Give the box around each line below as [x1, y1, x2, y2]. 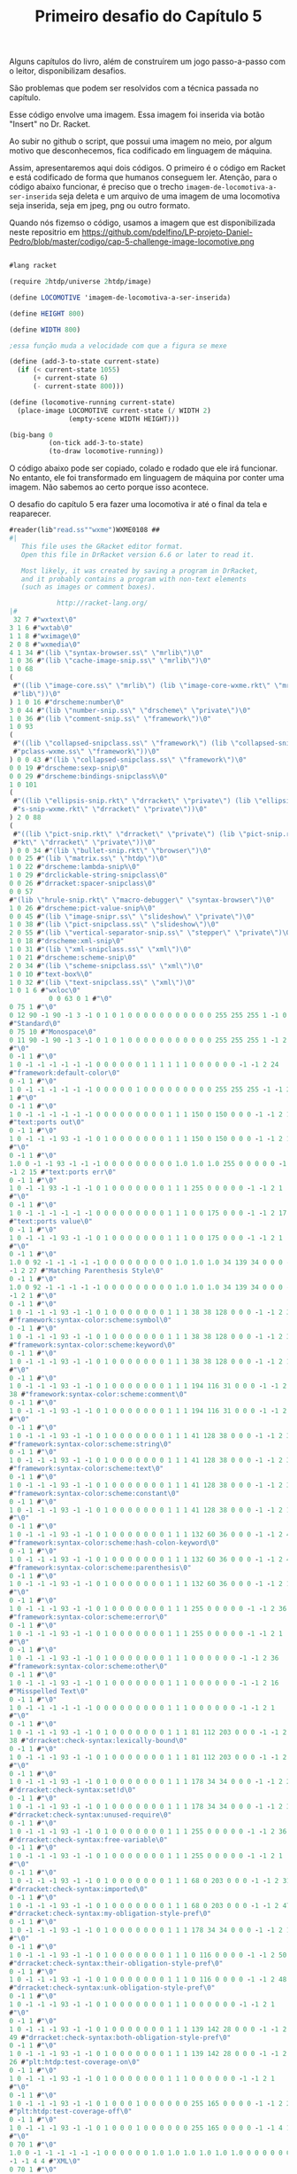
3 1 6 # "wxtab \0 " [9, 623, 73, 632]
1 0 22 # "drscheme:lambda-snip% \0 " [9, 863, 141, 872]
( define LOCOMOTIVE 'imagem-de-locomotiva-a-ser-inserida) [9, 293, 232, 302]
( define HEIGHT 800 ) [9, 309, 86, 318]
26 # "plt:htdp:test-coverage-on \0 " [9, 2058, 141, 2067]
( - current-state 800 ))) [32, 382, 125, 391]
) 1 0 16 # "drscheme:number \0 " [9, 698, 125, 707]
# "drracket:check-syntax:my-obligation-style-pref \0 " [9, 1909, 212, 1919]
